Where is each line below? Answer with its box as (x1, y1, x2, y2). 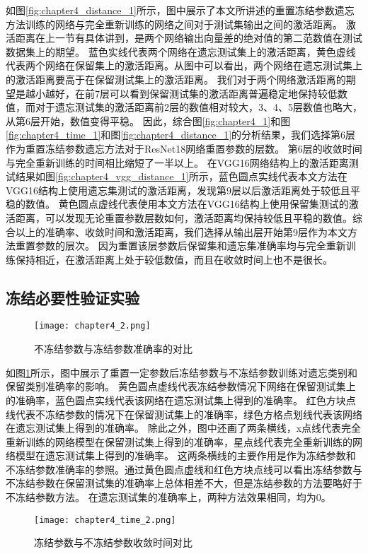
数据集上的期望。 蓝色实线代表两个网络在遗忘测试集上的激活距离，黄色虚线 (6, 44, 356, 59)
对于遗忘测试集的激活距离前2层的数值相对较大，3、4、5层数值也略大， (35, 100, 362, 114)
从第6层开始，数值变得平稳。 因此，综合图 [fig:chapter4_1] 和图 (6, 113, 291, 128)
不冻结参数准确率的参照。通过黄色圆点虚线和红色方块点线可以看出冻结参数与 (6, 461, 362, 476)
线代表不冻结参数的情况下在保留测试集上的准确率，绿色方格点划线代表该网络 (6, 406, 362, 421)
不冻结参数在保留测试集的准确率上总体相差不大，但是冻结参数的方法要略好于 (6, 476, 362, 490)
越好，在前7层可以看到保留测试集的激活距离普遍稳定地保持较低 (45, 86, 338, 100)
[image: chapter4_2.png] (34, 321, 151, 331)
